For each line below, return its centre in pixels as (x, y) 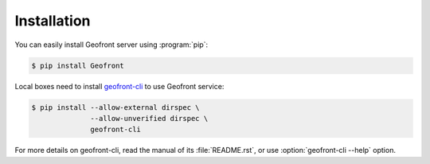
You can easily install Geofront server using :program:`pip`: (111, 45)
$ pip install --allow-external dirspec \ (115, 107)
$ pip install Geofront (78, 65)
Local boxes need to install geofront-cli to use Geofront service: (119, 86)
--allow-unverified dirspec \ (149, 118)
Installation (53, 21)
